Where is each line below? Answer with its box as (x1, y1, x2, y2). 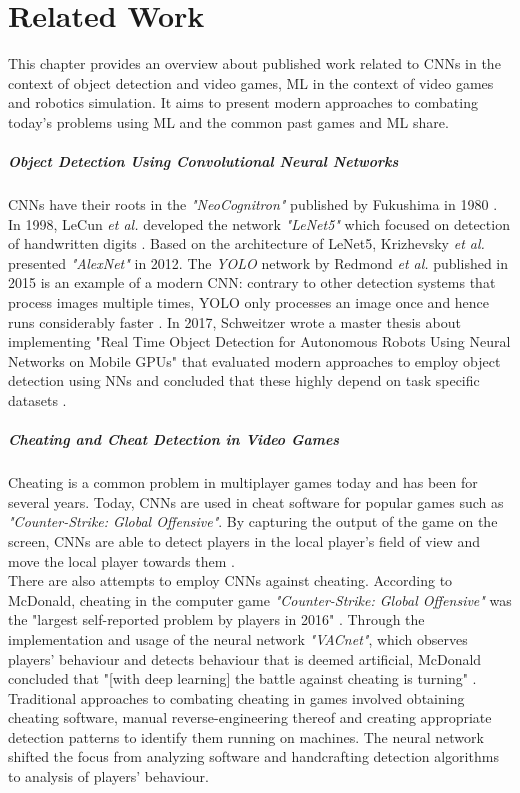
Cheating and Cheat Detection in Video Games (8, 429, 340, 450)
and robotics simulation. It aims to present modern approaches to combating (8, 92, 478, 113)
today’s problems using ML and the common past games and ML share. (8, 111, 449, 132)
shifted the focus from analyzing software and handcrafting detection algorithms (8, 746, 499, 767)
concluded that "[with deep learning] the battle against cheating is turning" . (8, 668, 477, 689)
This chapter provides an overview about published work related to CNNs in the (8, 53, 501, 74)
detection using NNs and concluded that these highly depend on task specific (8, 370, 480, 391)
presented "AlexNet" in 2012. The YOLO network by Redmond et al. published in (8, 252, 509, 273)
